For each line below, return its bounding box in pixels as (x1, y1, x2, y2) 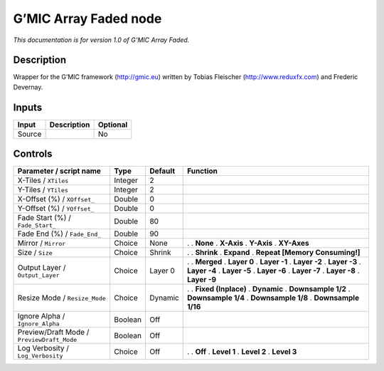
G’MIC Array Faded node (13, 11, 162, 26)
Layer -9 (187, 275, 217, 285)
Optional (97, 120, 128, 130)
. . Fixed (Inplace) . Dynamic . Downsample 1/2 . (187, 284, 351, 294)
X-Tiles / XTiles (17, 175, 69, 185)
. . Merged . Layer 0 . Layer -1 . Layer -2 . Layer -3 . (187, 257, 362, 267)
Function (187, 166, 218, 176)
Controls (13, 148, 53, 160)
